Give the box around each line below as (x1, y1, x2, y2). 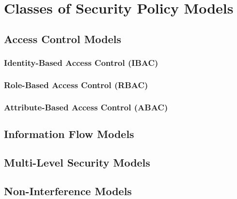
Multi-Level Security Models (4, 154, 150, 169)
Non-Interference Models (4, 183, 132, 198)
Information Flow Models (4, 126, 134, 141)
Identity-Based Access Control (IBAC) (4, 57, 158, 69)
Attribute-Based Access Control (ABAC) (4, 101, 168, 113)
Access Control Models (4, 31, 122, 46)
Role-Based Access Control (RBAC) (4, 78, 148, 91)
